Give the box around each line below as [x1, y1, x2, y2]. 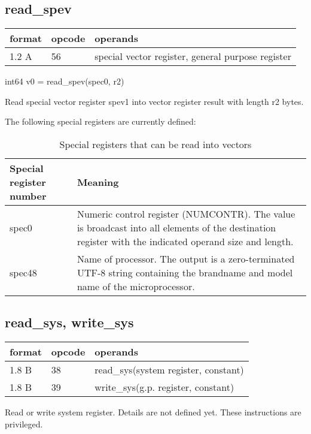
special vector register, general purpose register [94, 49, 291, 64]
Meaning [77, 174, 119, 189]
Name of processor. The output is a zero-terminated [77, 251, 295, 266]
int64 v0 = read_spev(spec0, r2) [5, 75, 124, 88]
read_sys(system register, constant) [94, 363, 244, 377]
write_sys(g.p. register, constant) [94, 380, 234, 394]
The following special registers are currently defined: [5, 115, 196, 128]
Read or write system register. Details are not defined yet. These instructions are [5, 406, 301, 418]
